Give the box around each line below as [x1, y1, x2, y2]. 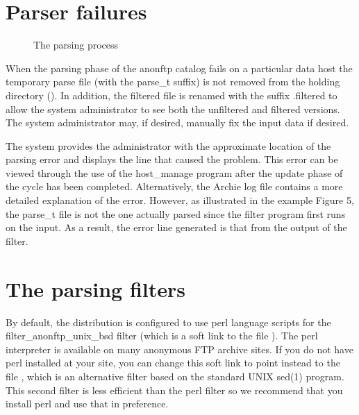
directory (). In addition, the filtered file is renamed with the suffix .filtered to [6, 87, 337, 102]
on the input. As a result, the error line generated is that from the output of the [6, 220, 347, 235]
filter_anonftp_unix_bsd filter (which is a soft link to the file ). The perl [6, 328, 318, 343]
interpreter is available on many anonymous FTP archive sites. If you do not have [6, 341, 353, 356]
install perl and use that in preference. [6, 396, 169, 411]
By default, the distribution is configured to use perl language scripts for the [6, 314, 331, 329]
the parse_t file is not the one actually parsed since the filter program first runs [6, 206, 346, 221]
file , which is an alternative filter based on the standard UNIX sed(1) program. [6, 369, 344, 383]
